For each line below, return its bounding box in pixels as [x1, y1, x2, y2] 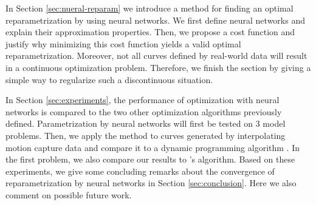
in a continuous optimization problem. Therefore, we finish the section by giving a [5, 61, 311, 73]
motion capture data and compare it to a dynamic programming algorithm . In [5, 141, 300, 153]
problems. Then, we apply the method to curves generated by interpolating [5, 129, 286, 141]
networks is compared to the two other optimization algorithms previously [5, 105, 282, 118]
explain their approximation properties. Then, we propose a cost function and [5, 25, 295, 38]
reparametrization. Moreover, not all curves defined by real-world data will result [5, 49, 307, 62]
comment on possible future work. [5, 188, 132, 201]
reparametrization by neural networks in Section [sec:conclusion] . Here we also [5, 176, 297, 189]
